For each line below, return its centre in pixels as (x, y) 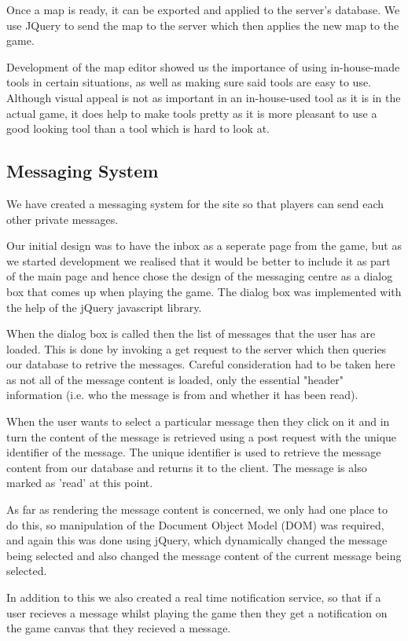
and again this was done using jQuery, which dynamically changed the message (197, 540)
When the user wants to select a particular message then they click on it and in (198, 421)
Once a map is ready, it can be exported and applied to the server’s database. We (203, 9)
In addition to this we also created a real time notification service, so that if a (194, 597)
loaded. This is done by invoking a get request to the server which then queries (197, 348)
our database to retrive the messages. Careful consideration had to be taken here (201, 364)
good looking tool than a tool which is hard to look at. (138, 128)
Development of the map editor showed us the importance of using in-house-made (203, 66)
